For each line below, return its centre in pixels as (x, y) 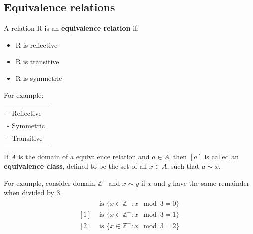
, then (178, 156)
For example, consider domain (50, 183)
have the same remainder (211, 183)
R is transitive (37, 61)
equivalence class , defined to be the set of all (76, 166)
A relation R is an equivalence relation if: (72, 28)
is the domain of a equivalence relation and (84, 156)
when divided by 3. (33, 193)
